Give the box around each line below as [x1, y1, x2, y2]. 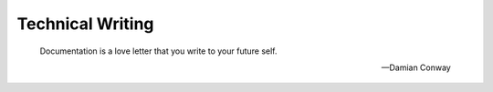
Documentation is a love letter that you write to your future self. [39, 46, 278, 56]
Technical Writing [16, 14, 154, 34]
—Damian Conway [381, 62, 451, 73]
